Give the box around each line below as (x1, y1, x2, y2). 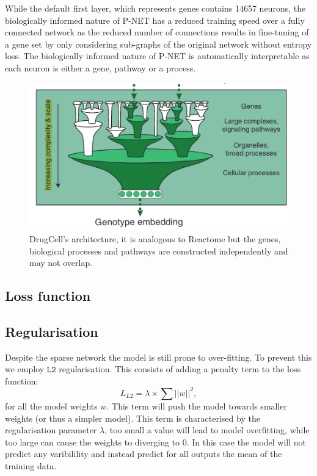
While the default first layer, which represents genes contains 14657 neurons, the (5, 2, 306, 14)
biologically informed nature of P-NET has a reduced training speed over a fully (5, 13, 305, 26)
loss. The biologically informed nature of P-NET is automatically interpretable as (5, 49, 310, 62)
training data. (5, 459, 57, 472)
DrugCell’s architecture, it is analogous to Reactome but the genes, (29, 232, 281, 245)
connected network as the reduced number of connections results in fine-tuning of (5, 26, 309, 38)
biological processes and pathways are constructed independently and (29, 244, 288, 257)
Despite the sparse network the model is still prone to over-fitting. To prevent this (5, 350, 312, 363)
